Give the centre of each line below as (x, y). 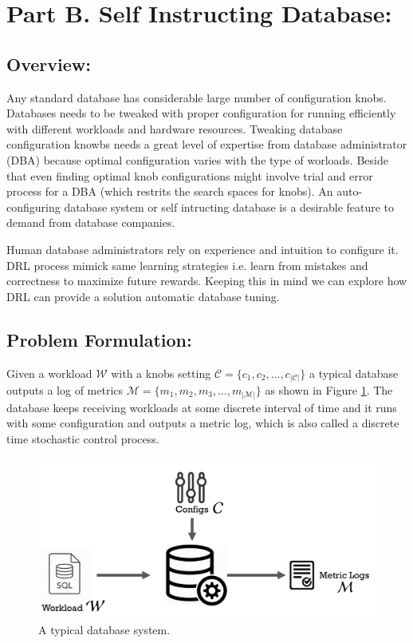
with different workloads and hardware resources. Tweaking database (175, 128)
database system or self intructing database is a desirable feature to (229, 206)
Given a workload (49, 373)
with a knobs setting (161, 373)
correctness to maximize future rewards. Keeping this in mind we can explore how (207, 281)
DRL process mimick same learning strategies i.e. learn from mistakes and (187, 265)
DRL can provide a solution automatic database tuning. (143, 296)
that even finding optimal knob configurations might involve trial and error (190, 175)
